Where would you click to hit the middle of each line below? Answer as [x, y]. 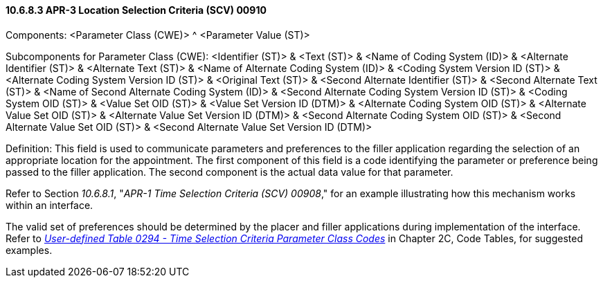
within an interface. [49, 205]
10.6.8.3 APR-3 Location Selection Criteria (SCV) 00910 [136, 10]
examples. [29, 250]
